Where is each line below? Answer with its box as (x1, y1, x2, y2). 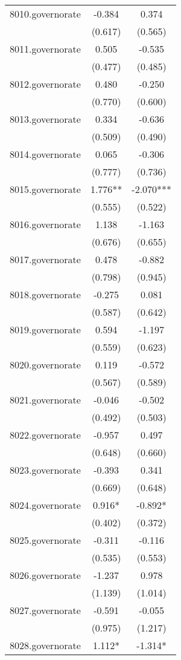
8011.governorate (10, 42, 81, 56)
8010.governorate (10, 7, 81, 21)
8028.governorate (10, 638, 81, 652)
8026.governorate (10, 568, 81, 582)
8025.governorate (10, 533, 81, 547)
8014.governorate (10, 147, 81, 161)
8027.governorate (10, 603, 81, 617)
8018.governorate (10, 287, 81, 301)
